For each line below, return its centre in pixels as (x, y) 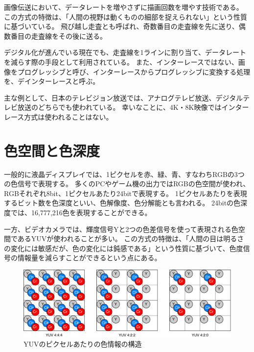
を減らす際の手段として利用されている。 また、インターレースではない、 (121, 62)
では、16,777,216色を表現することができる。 (81, 213)
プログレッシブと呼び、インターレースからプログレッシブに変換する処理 (134, 71)
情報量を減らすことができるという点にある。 (89, 258)
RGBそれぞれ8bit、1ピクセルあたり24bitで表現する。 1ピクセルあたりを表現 (126, 193)
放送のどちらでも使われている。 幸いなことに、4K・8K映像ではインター (133, 107)
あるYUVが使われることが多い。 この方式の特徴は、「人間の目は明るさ (131, 239)
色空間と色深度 (52, 150)
